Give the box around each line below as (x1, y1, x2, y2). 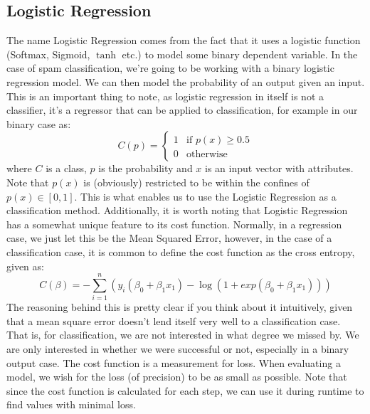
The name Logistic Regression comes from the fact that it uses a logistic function (6, 33, 361, 48)
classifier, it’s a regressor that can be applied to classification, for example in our (6, 102, 358, 117)
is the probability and (98, 161, 193, 176)
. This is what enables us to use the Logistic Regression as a (74, 189, 337, 203)
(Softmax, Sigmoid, (6, 46, 90, 61)
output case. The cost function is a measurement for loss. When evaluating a (6, 355, 341, 370)
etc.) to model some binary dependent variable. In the (122, 46, 358, 61)
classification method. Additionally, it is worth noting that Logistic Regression (6, 203, 348, 218)
